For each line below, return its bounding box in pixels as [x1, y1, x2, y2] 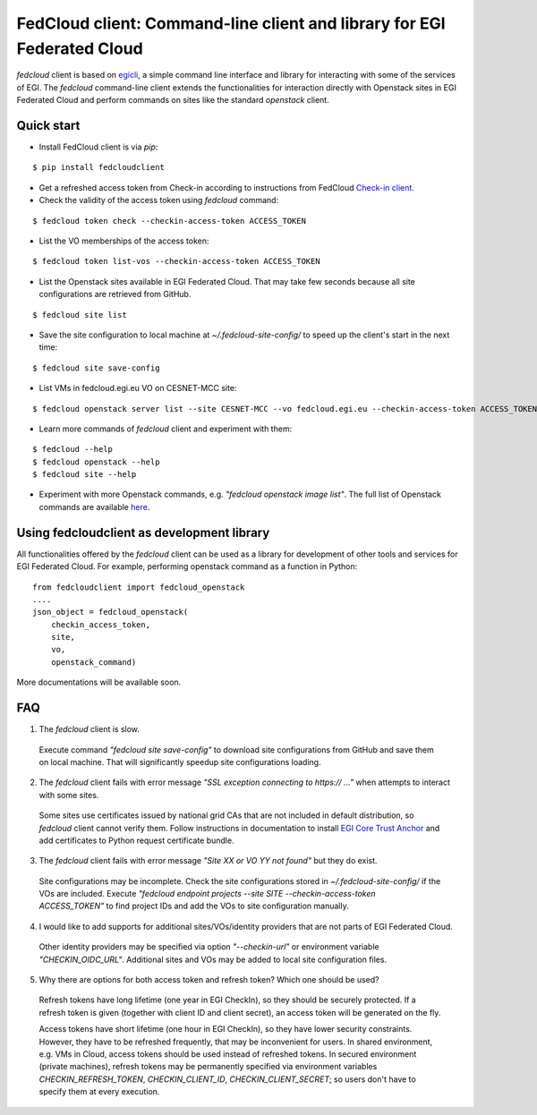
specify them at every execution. [38, 1086, 160, 1097]
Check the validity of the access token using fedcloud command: [38, 195, 279, 206]
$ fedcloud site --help [32, 470, 137, 480]
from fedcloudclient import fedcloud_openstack [32, 582, 245, 592]
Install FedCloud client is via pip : [38, 141, 158, 152]
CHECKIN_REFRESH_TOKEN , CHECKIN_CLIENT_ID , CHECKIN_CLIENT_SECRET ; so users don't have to [38, 1074, 416, 1085]
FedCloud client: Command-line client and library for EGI [16, 13, 447, 33]
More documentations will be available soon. [16, 677, 182, 688]
